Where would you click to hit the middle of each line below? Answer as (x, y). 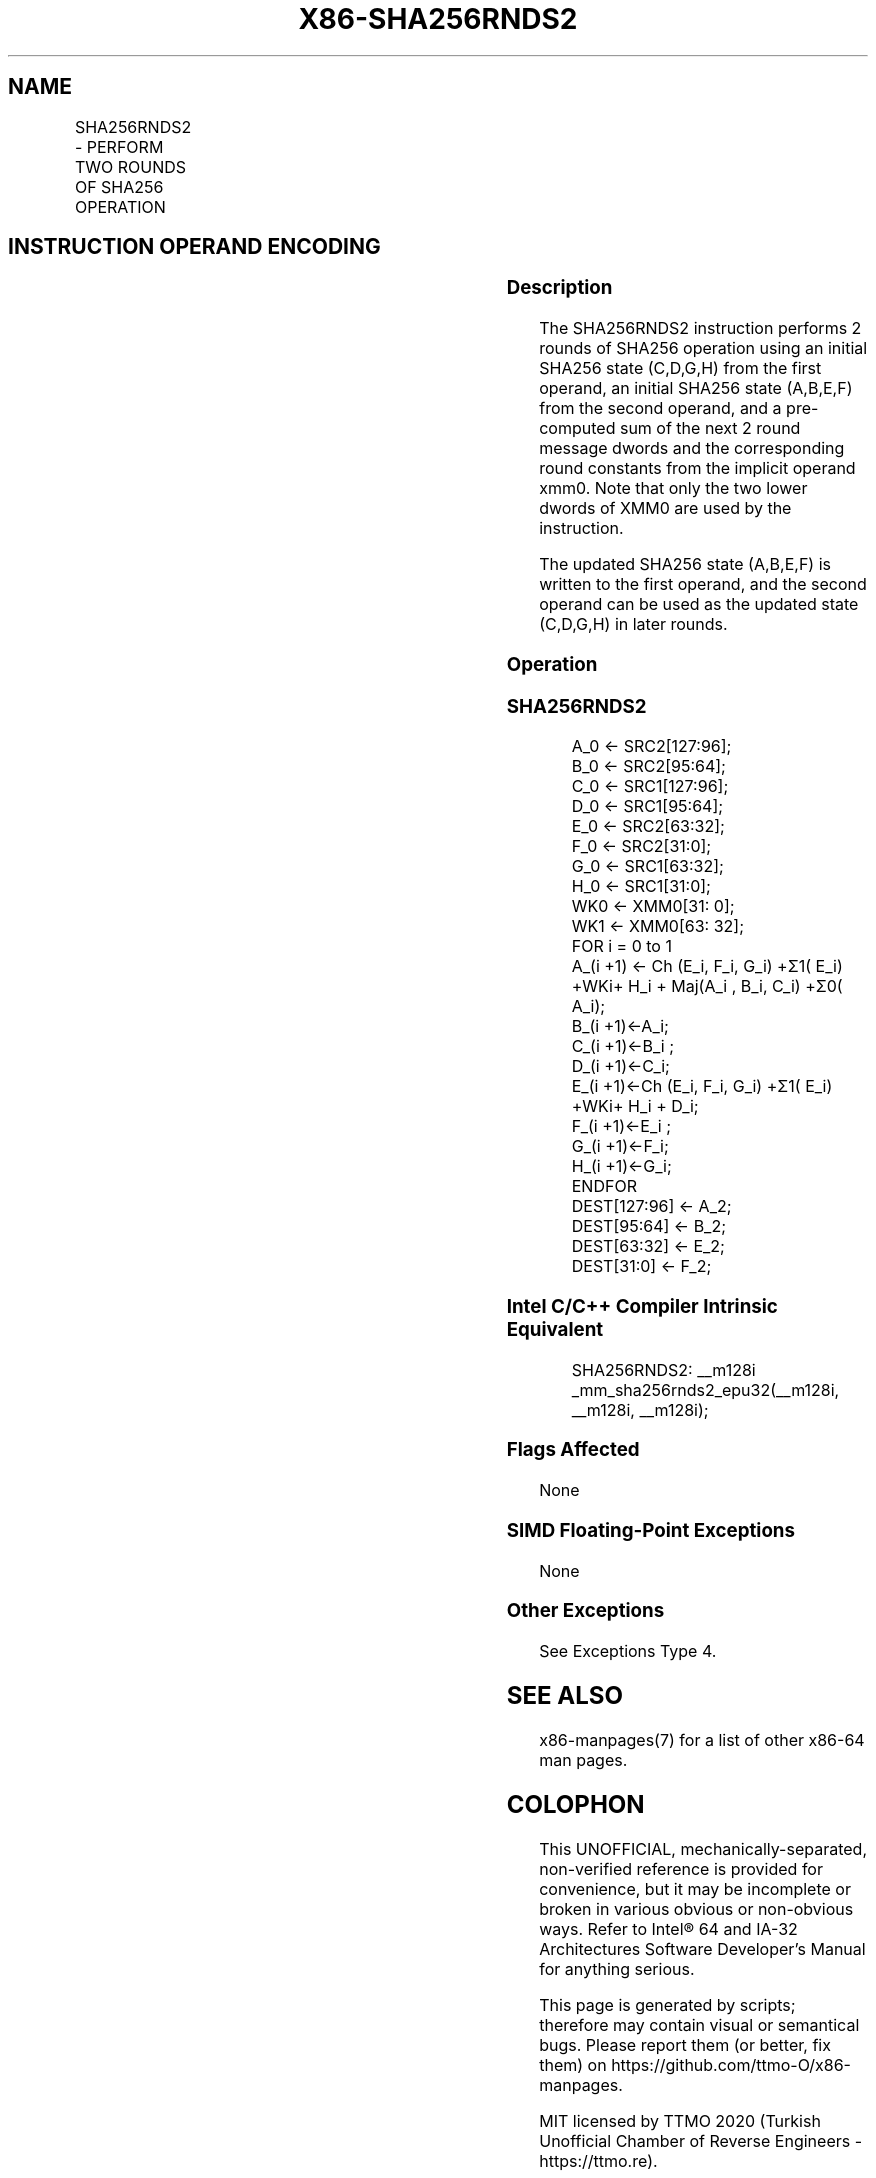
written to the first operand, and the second (703, 584)
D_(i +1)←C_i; (620, 1066)
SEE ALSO (564, 1695)
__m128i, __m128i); (640, 1409)
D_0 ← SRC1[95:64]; (647, 806)
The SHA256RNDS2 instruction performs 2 (700, 328)
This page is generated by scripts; (667, 2004)
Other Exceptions (585, 1611)
